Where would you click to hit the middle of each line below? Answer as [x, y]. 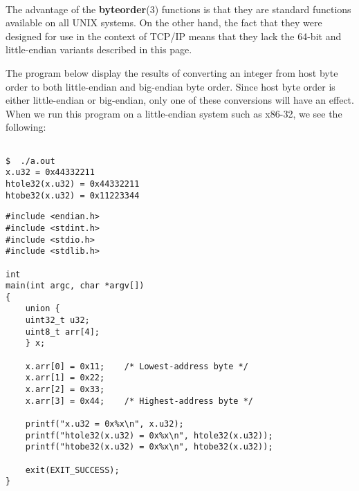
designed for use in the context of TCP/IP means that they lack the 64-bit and [174, 36]
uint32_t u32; [57, 321]
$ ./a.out [30, 161]
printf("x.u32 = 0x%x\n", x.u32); [104, 424]
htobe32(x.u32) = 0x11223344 [73, 195]
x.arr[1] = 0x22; [65, 378]
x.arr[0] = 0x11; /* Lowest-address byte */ [137, 366]
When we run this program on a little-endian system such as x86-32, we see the [174, 113]
